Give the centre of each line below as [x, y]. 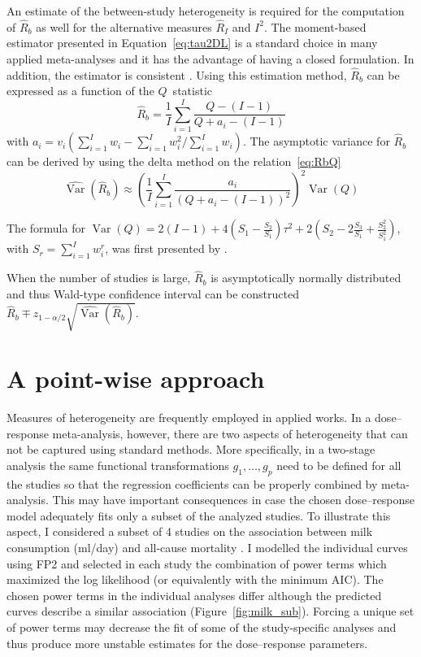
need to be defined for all [339, 465]
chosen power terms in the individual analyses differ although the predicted [194, 595]
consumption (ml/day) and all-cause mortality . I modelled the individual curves [207, 548]
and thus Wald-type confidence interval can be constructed [153, 293]
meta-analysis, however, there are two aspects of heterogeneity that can [230, 433]
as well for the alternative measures [124, 26]
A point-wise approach [136, 379]
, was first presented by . [166, 248]
